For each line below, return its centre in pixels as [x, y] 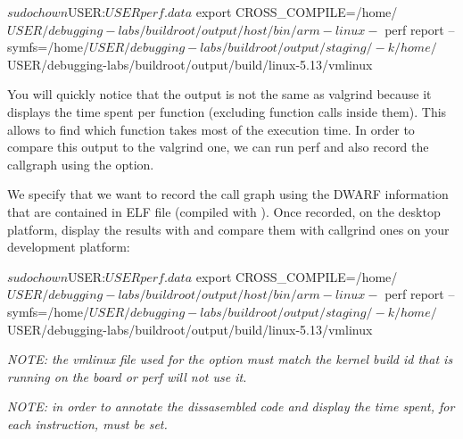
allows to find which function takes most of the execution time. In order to [211, 129]
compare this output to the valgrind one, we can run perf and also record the [218, 147]
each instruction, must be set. [87, 423]
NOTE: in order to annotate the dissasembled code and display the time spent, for [231, 406]
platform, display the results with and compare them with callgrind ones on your [228, 229]
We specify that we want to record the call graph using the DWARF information [228, 194]
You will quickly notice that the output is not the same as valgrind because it [219, 94]
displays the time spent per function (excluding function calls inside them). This [227, 111]
